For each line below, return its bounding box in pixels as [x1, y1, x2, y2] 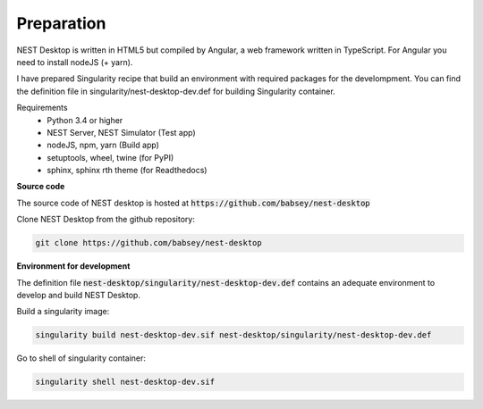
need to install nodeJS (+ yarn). [16, 56, 133, 67]
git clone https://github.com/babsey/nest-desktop [35, 238, 263, 248]
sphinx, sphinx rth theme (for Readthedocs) [47, 165, 208, 176]
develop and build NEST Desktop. [16, 289, 140, 300]
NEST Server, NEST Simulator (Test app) [47, 127, 196, 138]
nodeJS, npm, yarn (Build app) [47, 139, 160, 151]
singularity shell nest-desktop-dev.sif [35, 377, 215, 388]
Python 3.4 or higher [47, 114, 123, 125]
